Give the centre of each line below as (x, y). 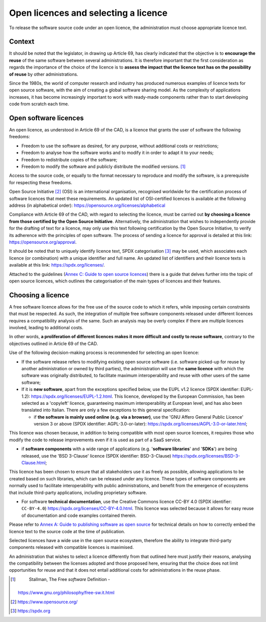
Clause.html (33, 463)
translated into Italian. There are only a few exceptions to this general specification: (106, 410)
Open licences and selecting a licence (88, 13)
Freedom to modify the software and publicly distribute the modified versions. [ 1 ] (103, 167)
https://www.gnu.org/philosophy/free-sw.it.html (66, 593)
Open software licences (46, 118)
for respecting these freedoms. (41, 182)
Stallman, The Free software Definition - (69, 579)
